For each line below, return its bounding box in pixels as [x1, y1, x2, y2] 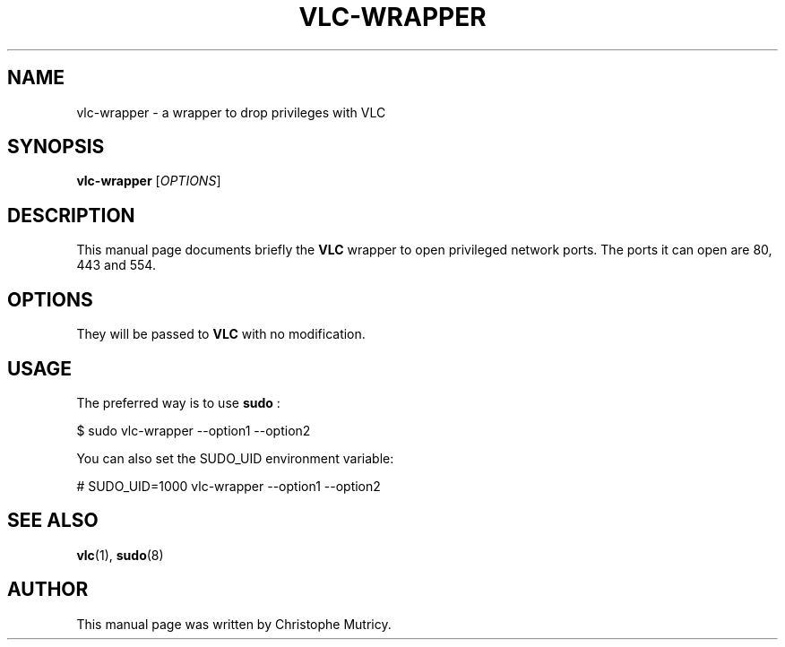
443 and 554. [76, 257, 156, 273]
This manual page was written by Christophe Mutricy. [76, 616, 392, 632]
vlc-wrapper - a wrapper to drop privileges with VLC [76, 104, 386, 120]
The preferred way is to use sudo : [76, 394, 280, 410]
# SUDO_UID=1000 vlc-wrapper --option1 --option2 [76, 478, 381, 494]
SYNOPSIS [7, 135, 105, 159]
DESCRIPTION [7, 203, 135, 227]
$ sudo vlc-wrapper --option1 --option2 [76, 422, 311, 438]
